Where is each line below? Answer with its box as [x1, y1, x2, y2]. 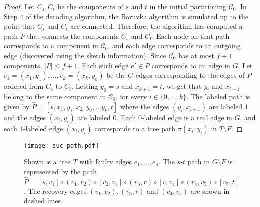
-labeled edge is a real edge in [141, 112, 232, 122]
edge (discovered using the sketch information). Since [4, 50, 167, 60]
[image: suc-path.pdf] [24, 142, 99, 149]
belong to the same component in [4, 91, 106, 101]
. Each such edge [77, 60, 129, 70]
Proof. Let [4, 1, 35, 11]
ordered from [4, 81, 44, 91]
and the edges [4, 112, 46, 122]
